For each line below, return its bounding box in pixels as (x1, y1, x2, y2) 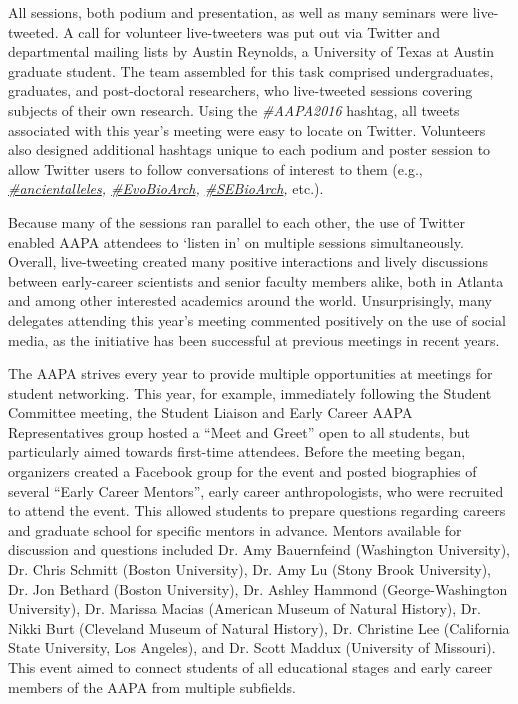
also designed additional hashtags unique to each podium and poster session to (8, 139, 491, 160)
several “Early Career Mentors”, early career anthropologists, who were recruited (8, 480, 504, 501)
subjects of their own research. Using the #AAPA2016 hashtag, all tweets (8, 99, 460, 120)
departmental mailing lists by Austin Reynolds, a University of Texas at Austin (8, 41, 495, 62)
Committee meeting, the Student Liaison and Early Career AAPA (8, 402, 413, 423)
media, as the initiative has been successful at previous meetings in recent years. (8, 329, 500, 350)
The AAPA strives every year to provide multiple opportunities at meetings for (8, 363, 493, 384)
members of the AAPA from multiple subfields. (8, 676, 296, 697)
